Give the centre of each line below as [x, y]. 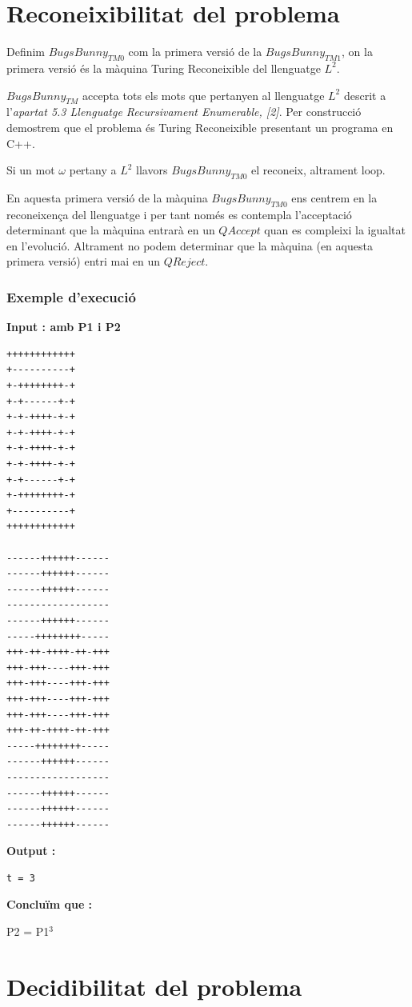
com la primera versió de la [195, 52]
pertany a [93, 170]
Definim [26, 52]
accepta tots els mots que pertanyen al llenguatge [203, 95]
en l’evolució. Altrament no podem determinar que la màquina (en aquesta [190, 245]
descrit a [365, 95]
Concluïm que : [50, 904]
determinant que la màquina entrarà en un [111, 230]
